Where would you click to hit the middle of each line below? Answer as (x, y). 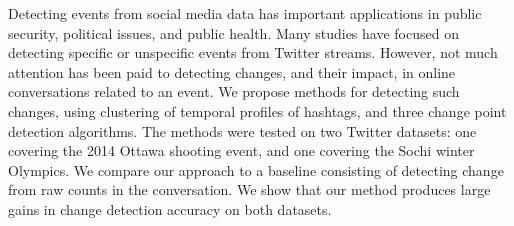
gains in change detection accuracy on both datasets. (170, 208)
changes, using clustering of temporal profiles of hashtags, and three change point (257, 110)
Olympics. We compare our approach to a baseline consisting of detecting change (256, 169)
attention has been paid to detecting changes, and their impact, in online (232, 71)
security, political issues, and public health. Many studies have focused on (233, 32)
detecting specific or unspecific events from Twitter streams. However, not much (253, 52)
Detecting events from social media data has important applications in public (245, 13)
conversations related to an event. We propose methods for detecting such (234, 91)
